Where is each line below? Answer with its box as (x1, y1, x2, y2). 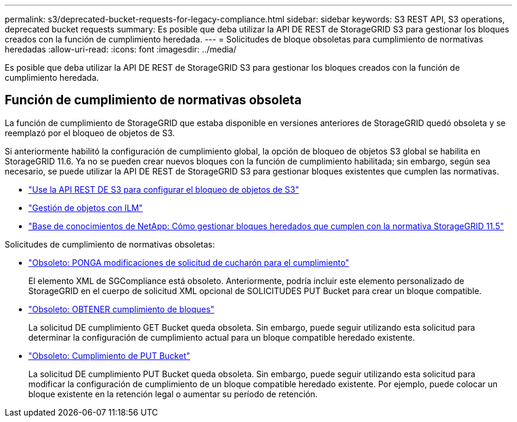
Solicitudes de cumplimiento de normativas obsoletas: (5, 239, 215, 249)
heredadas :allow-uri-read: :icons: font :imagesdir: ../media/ (5, 44, 237, 54)
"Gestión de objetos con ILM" (28, 202, 143, 213)
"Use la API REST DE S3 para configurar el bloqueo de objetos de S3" (28, 184, 299, 194)
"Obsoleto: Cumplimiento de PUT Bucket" (28, 350, 191, 361)
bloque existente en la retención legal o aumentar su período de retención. (28, 388, 318, 399)
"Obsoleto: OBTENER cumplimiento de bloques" (28, 304, 215, 314)
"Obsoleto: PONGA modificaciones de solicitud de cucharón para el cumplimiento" (28, 257, 349, 268)
